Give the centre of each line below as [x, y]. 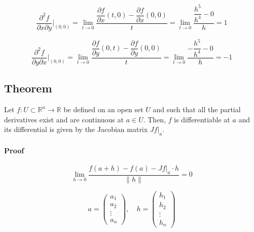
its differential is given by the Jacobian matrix [76, 129]
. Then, [155, 119]
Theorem [28, 88]
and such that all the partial [197, 109]
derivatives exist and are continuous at [64, 119]
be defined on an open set [103, 109]
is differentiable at [202, 119]
